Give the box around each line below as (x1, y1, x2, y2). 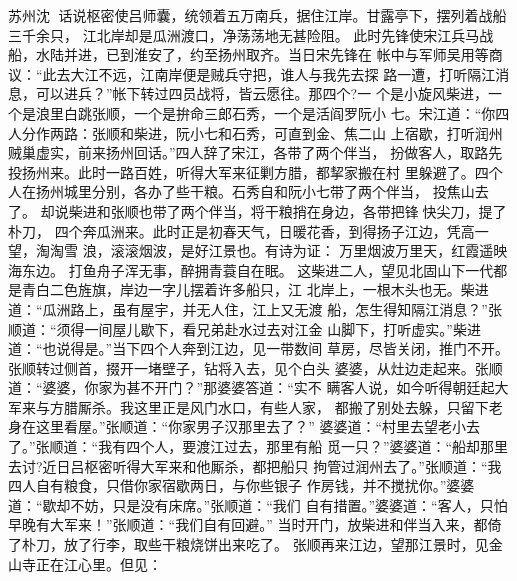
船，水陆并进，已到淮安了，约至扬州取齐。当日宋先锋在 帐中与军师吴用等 (8, 44, 489, 65)
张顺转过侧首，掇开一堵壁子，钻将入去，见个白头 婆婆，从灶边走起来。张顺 (8, 357, 503, 378)
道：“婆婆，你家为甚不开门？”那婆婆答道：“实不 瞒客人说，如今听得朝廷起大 (8, 377, 509, 398)
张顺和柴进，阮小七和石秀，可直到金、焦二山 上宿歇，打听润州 (91, 122, 503, 143)
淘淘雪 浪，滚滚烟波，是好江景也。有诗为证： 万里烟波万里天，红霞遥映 (35, 240, 508, 261)
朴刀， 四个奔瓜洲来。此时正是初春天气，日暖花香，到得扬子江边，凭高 (8, 220, 475, 241)
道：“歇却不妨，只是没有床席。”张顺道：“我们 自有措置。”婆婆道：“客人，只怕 (8, 494, 508, 515)
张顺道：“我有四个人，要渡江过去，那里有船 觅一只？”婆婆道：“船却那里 (35, 436, 509, 457)
